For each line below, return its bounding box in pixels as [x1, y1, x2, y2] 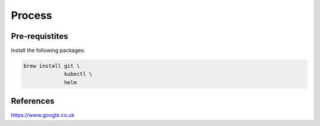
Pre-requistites [11, 31, 68, 41]
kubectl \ [64, 71, 93, 78]
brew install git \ [23, 62, 80, 69]
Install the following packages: [11, 47, 85, 54]
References [11, 96, 55, 106]
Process [11, 9, 53, 22]
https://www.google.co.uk [11, 112, 75, 119]
